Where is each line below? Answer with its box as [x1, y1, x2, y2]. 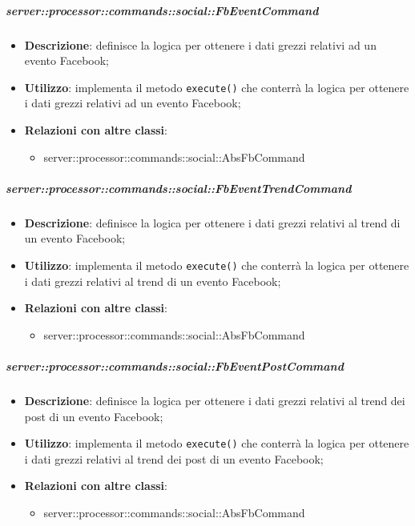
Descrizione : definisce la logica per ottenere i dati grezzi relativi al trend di [24, 214, 401, 231]
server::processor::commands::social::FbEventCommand [6, 2, 319, 18]
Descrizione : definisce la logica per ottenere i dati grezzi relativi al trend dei [24, 391, 405, 408]
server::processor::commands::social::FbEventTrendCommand [6, 179, 352, 196]
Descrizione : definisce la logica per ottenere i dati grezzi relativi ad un [24, 36, 377, 53]
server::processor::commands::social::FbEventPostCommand [6, 357, 344, 374]
